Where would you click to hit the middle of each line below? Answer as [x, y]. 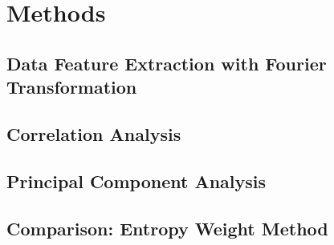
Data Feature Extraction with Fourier [167, 63]
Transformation [72, 87]
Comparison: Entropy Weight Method [167, 228]
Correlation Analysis [94, 133]
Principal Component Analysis [136, 181]
